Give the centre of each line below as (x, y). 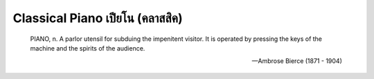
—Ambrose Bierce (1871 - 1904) (297, 61)
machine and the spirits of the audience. (88, 48)
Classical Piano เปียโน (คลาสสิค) (98, 18)
